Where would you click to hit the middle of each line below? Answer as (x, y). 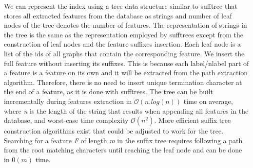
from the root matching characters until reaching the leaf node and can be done (123, 150)
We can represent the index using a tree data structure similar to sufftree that (121, 6)
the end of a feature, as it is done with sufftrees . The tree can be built (108, 92)
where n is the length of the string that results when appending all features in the (126, 110)
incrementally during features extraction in (68, 101)
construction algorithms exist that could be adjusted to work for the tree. (114, 131)
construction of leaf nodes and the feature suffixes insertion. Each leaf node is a (123, 44)
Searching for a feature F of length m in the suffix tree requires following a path (123, 140)
